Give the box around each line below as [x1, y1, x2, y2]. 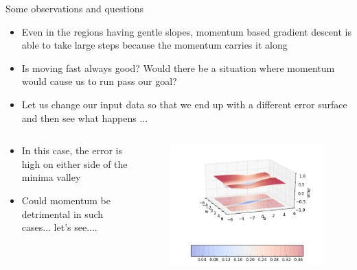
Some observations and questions [5, 1, 144, 15]
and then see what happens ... [21, 110, 148, 125]
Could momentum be [21, 193, 111, 207]
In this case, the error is [21, 143, 122, 158]
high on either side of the [21, 156, 128, 171]
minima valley [21, 170, 81, 184]
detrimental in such [21, 206, 104, 221]
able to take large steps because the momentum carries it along [21, 38, 288, 52]
